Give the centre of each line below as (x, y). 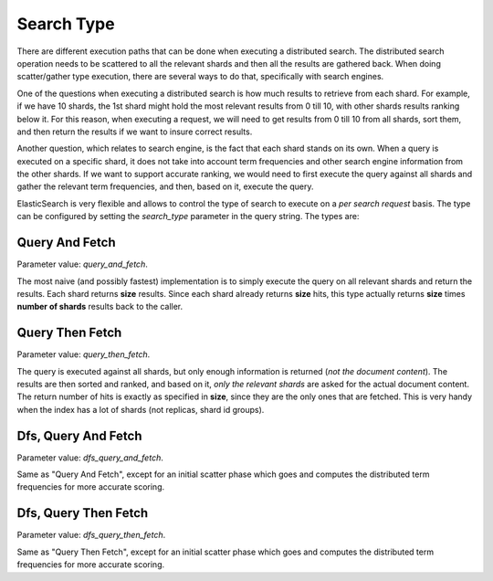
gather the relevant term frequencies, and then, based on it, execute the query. (165, 186)
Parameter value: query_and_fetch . (82, 264)
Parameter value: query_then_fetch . (84, 354)
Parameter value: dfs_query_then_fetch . (91, 535)
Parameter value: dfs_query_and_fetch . (90, 458)
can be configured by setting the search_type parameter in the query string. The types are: (188, 217)
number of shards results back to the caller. (100, 307)
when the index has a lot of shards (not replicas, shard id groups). (141, 409)
